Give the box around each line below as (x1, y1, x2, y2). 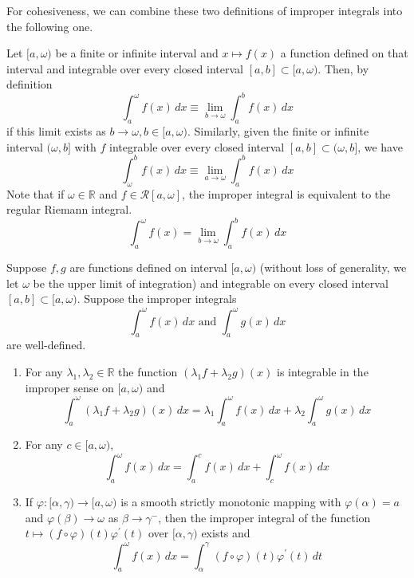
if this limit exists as (6, 123, 106, 140)
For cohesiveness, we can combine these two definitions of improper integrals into (6, 2, 403, 18)
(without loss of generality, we (259, 259, 407, 276)
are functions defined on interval (69, 259, 227, 276)
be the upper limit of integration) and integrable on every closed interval (33, 274, 388, 291)
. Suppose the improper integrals (77, 290, 237, 307)
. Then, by (317, 60, 369, 77)
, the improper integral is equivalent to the (182, 185, 391, 202)
